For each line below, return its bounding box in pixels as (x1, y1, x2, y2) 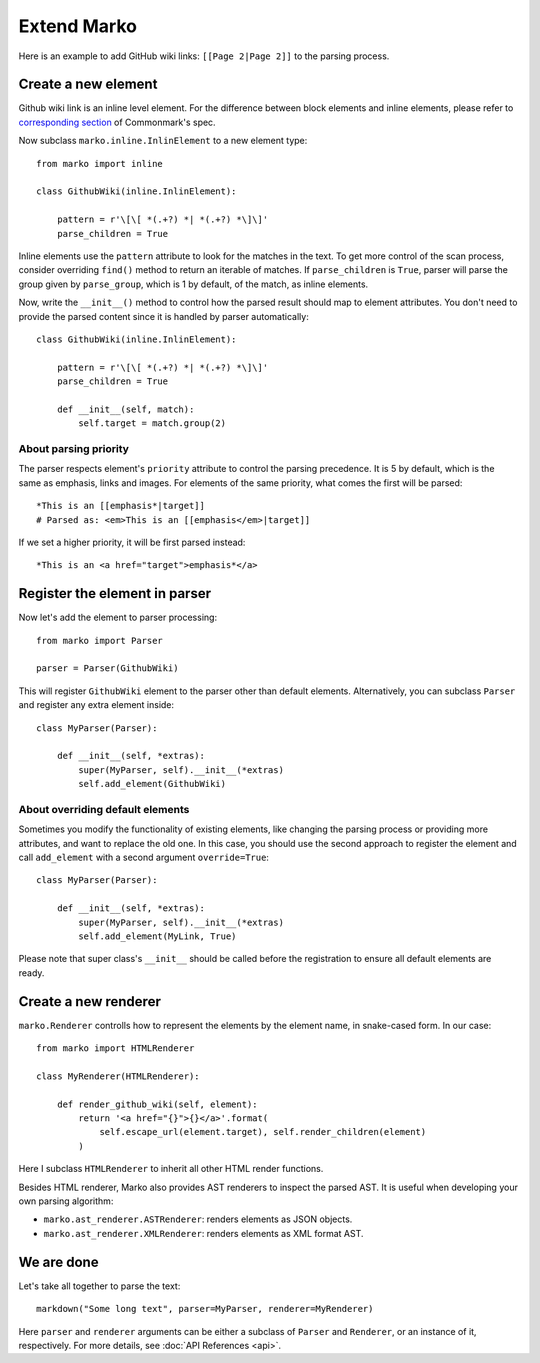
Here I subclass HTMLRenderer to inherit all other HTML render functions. (18, 1163, 324, 1175)
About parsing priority (18, 442, 130, 456)
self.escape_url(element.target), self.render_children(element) (99, 1126, 427, 1138)
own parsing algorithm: (18, 1195, 114, 1207)
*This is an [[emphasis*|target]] (36, 500, 205, 512)
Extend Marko (18, 15, 137, 37)
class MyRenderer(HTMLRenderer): (36, 1070, 200, 1082)
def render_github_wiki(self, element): (56, 1098, 259, 1110)
